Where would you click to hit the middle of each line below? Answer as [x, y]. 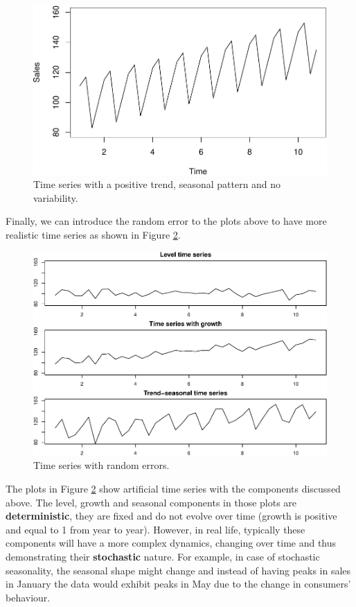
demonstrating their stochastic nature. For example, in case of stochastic [163, 557]
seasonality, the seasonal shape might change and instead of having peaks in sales [178, 570]
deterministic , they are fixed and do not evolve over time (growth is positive [171, 516]
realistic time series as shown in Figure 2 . [93, 234]
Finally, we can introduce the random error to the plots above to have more [166, 221]
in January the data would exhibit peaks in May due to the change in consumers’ [178, 584]
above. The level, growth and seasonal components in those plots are [151, 502]
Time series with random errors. [101, 465]
